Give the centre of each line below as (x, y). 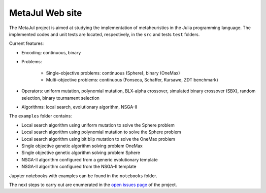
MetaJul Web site (46, 13)
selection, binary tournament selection (60, 98)
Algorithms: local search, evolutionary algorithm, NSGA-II (79, 107)
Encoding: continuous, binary (51, 52)
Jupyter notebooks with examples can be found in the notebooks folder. (83, 176)
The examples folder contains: (41, 116)
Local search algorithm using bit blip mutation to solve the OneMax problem (98, 139)
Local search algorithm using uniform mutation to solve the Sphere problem (98, 125)
